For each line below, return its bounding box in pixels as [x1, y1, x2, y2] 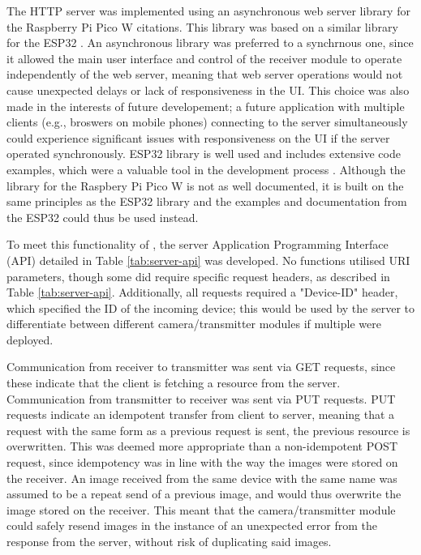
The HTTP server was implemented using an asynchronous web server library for [6, 2, 410, 19]
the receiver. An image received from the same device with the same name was [6, 469, 397, 486]
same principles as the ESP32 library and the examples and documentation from [6, 193, 407, 210]
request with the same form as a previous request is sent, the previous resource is [6, 421, 410, 438]
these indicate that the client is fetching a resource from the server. [6, 374, 341, 391]
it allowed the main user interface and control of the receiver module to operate [6, 49, 402, 66]
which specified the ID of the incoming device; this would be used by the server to [6, 299, 415, 316]
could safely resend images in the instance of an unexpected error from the [6, 517, 378, 534]
